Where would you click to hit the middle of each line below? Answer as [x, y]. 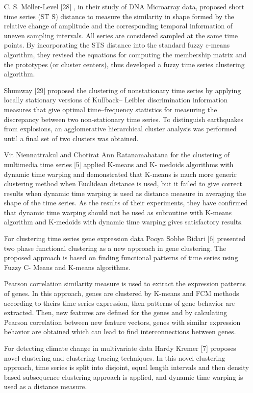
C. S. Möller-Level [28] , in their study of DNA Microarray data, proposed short [124, 6]
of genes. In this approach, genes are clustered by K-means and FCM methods [122, 293]
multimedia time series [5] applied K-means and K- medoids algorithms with [119, 164]
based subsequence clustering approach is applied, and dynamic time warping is [124, 377]
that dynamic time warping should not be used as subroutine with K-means [118, 212]
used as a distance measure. [46, 386]
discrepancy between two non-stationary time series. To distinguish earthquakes [124, 119]
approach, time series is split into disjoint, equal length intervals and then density [126, 367]
